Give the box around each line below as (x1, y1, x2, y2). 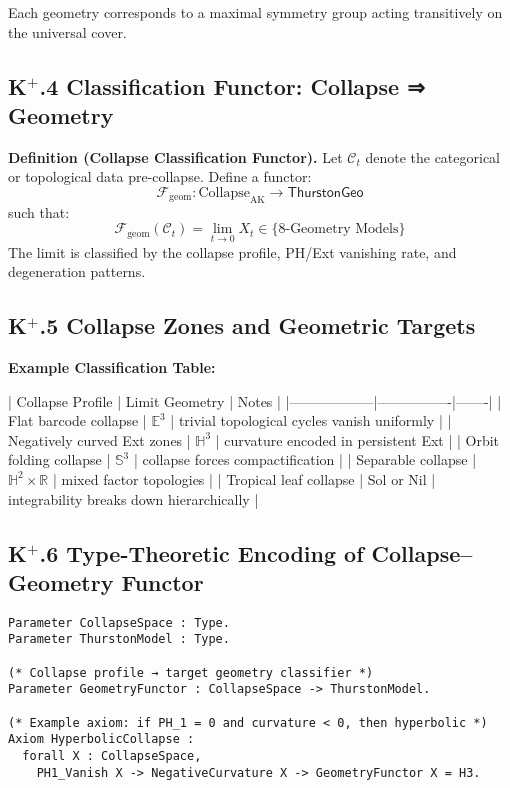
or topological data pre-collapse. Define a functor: (8, 166, 312, 187)
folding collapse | (8, 449, 111, 470)
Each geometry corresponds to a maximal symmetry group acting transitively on (8, 2, 503, 22)
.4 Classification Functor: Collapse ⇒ (39, 70, 425, 101)
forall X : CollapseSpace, (22, 748, 202, 763)
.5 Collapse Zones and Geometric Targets (39, 310, 476, 341)
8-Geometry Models (278, 222, 399, 237)
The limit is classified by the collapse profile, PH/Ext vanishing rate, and (8, 241, 457, 262)
